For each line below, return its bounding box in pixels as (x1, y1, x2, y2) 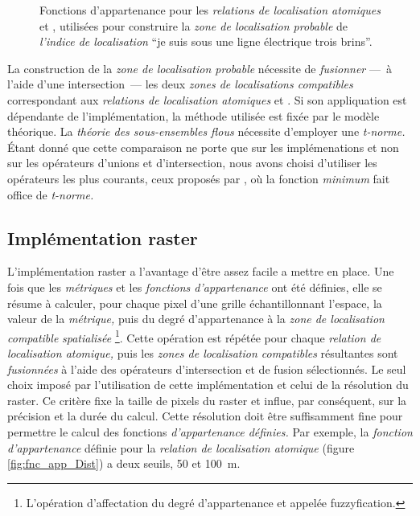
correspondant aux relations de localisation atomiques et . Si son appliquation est (7, 91, 407, 108)
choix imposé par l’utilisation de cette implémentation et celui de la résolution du (7, 376, 409, 393)
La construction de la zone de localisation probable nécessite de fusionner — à (7, 59, 392, 76)
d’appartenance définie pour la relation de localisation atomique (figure (7, 439, 355, 456)
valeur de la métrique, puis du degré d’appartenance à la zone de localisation (7, 310, 385, 327)
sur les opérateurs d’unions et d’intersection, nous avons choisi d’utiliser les (7, 154, 377, 171)
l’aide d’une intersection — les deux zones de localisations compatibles (7, 76, 353, 92)
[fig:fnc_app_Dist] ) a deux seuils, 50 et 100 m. (7, 455, 241, 472)
